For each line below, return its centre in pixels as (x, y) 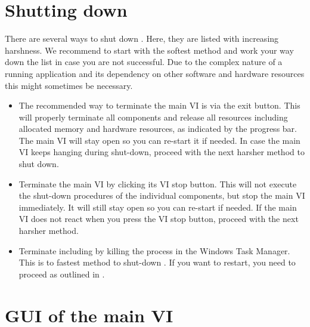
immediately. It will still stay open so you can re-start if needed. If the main (158, 207)
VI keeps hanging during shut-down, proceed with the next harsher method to (162, 152)
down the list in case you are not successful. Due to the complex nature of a (144, 62)
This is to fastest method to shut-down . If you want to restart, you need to (157, 262)
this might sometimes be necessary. (69, 85)
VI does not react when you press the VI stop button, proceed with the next (159, 219)
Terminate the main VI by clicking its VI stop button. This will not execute (158, 183)
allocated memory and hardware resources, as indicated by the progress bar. (158, 129)
